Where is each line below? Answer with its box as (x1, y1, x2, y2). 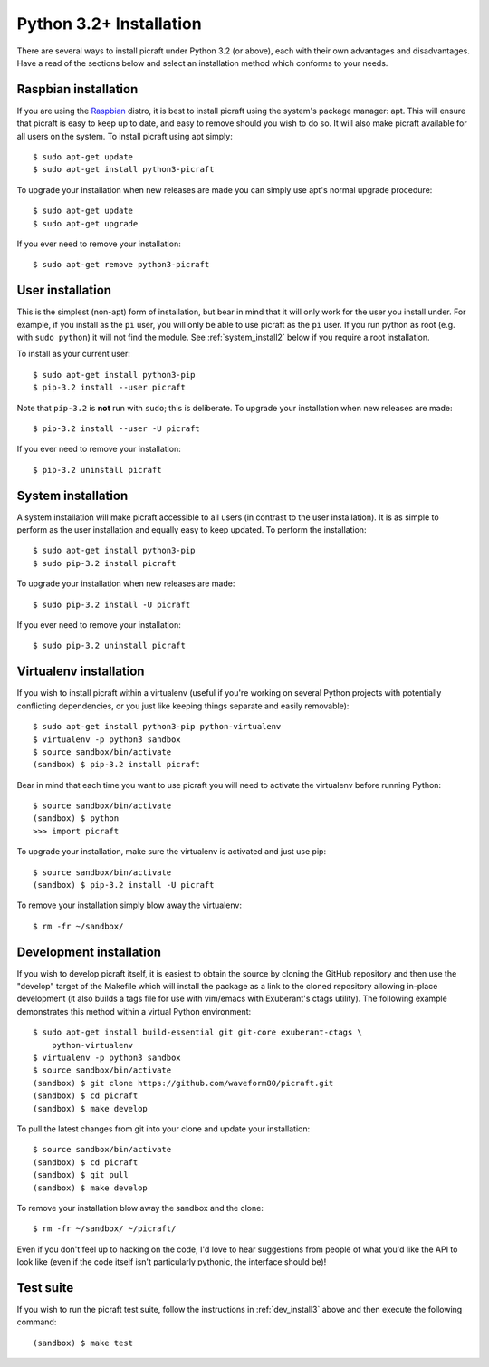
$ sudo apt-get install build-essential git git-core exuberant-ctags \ (33, 1027, 362, 1037)
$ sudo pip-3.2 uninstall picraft (33, 640, 186, 651)
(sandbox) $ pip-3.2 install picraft (33, 759, 201, 770)
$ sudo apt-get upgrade (33, 218, 139, 228)
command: (16, 1316, 57, 1327)
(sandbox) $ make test (33, 1337, 134, 1348)
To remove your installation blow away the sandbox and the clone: (16, 1202, 264, 1213)
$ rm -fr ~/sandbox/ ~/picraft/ (33, 1224, 177, 1234)
